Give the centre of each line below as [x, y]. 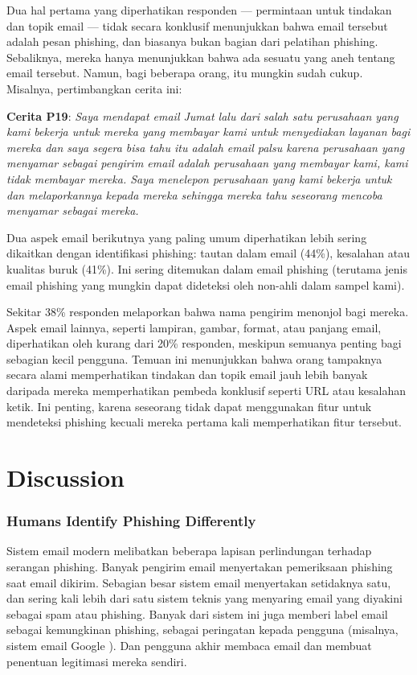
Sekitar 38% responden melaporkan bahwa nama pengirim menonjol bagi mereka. [208, 312]
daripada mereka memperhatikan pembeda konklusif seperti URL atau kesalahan [206, 391]
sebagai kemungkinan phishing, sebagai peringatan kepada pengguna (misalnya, [202, 630]
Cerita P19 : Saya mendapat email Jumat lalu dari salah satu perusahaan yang [202, 115]
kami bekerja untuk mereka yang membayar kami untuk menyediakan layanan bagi [208, 132]
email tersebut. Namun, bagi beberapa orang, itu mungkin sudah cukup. [185, 73]
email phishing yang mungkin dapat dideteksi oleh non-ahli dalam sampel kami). [206, 284]
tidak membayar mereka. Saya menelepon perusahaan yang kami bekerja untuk [199, 178]
